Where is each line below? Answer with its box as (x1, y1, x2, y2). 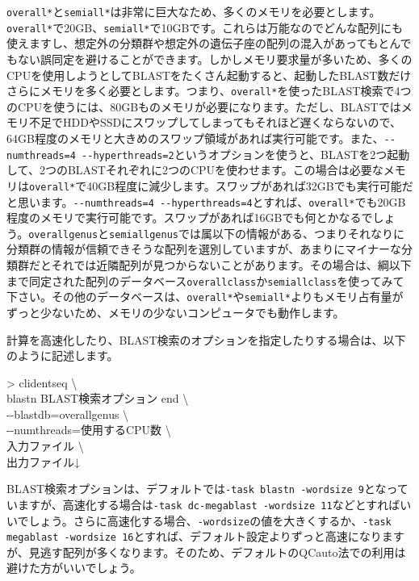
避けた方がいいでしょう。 (6, 559, 141, 576)
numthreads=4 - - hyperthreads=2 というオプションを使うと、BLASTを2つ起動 (6, 145, 410, 162)
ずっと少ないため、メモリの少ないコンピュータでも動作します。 (6, 303, 345, 320)
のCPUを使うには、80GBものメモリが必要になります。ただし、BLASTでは (6, 98, 401, 115)
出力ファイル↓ (6, 453, 80, 470)
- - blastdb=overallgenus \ (6, 405, 129, 422)
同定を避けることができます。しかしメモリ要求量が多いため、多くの (51, 50, 413, 67)
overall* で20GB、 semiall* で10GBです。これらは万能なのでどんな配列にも (6, 19, 403, 36)
